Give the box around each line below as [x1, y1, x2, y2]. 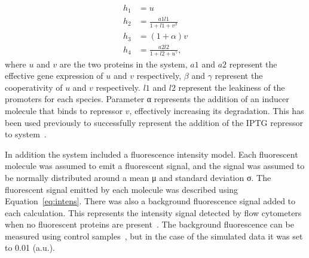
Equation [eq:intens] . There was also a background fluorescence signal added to [5, 195, 296, 207]
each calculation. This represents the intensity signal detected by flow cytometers [5, 206, 302, 219]
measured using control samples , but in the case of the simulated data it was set [5, 229, 303, 242]
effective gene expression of [5, 69, 103, 82]
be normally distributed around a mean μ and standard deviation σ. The [5, 171, 271, 183]
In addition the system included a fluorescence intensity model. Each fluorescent [5, 148, 298, 160]
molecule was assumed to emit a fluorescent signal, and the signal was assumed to [5, 159, 305, 172]
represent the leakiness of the [178, 81, 285, 93]
